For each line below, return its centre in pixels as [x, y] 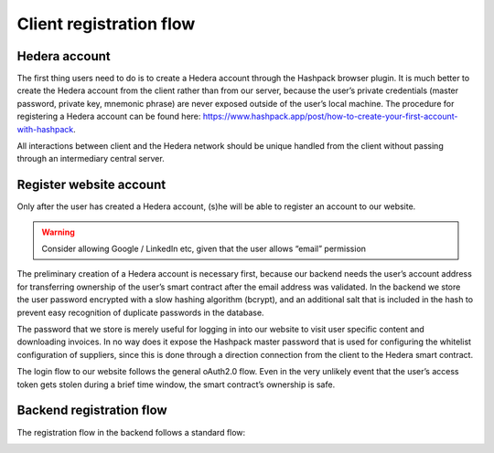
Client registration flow [106, 24]
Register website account [91, 185]
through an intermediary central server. [91, 159]
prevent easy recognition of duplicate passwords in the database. [140, 312]
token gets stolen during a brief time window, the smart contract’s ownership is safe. [176, 385]
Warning [58, 232]
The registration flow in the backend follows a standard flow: [131, 432]
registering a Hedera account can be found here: [109, 116]
